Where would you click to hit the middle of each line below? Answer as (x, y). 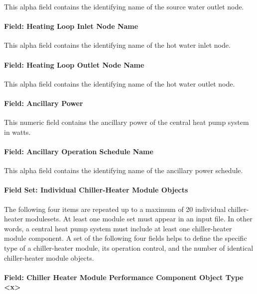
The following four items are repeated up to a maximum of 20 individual (115, 209)
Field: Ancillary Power (44, 103)
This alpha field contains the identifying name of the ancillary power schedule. (124, 170)
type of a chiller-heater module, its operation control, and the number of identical (129, 247)
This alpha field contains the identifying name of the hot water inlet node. (117, 45)
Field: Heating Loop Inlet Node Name (71, 26)
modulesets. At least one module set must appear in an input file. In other (139, 219)
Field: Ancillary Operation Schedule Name (79, 151)
